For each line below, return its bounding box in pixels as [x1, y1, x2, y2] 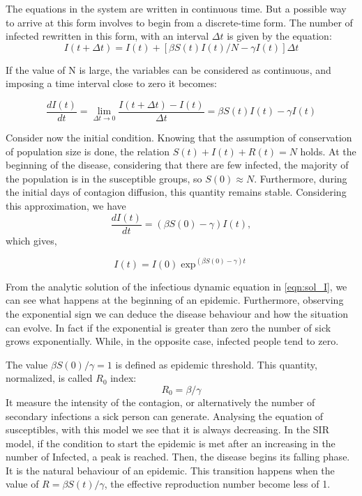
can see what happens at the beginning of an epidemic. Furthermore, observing [6, 293, 344, 307]
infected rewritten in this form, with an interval [6, 29, 209, 43]
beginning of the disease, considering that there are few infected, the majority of [6, 157, 349, 172]
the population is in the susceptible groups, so [6, 171, 202, 185]
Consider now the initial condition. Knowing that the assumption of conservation [6, 130, 352, 145]
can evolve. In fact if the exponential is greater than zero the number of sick [6, 320, 331, 334]
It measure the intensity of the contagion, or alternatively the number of [6, 394, 315, 409]
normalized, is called [6, 371, 93, 385]
